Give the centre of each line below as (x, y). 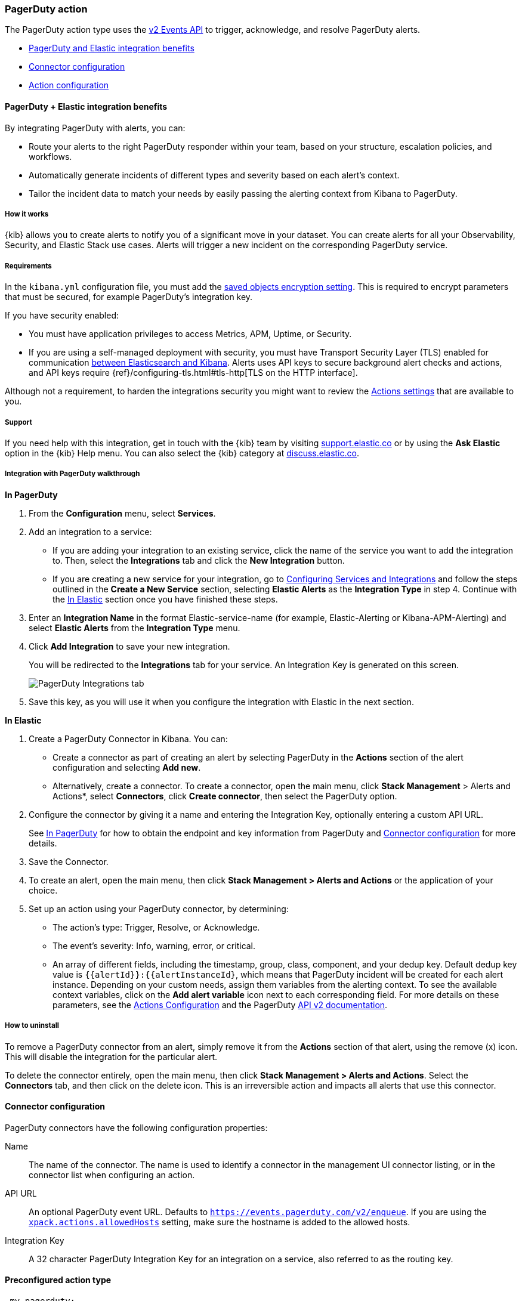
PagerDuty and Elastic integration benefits (112, 48)
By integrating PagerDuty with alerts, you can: (95, 128)
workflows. (50, 156)
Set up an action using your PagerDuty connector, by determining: (159, 908)
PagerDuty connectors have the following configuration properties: (136, 1127)
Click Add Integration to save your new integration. (129, 646)
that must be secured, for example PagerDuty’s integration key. (129, 297)
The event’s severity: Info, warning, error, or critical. (154, 945)
